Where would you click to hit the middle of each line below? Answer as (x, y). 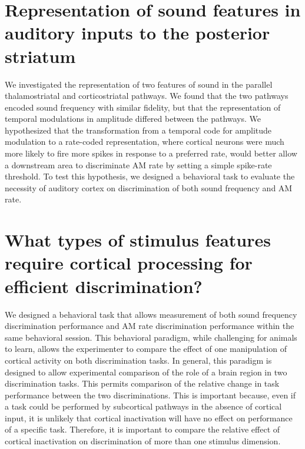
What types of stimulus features (138, 240)
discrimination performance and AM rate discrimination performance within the (150, 326)
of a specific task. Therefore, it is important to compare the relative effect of (142, 429)
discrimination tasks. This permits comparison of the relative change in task (142, 383)
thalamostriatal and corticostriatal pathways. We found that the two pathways (147, 96)
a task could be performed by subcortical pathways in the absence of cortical (143, 406)
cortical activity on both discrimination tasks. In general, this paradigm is (138, 360)
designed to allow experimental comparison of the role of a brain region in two (146, 372)
